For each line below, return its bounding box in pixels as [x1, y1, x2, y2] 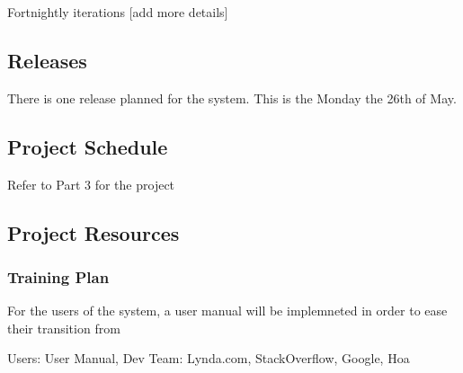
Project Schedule [7, 132, 168, 160]
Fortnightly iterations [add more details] [7, 3, 228, 21]
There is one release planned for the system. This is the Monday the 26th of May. [7, 88, 457, 107]
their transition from [7, 318, 120, 337]
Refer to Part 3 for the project [7, 174, 175, 193]
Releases [7, 46, 87, 74]
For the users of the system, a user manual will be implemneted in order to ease [7, 301, 448, 320]
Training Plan [7, 265, 110, 288]
